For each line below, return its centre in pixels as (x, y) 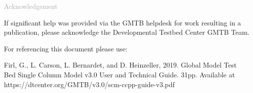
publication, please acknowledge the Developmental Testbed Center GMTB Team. (127, 32)
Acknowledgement (31, 6)
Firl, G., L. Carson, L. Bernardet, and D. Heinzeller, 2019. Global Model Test (120, 65)
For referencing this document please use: (66, 48)
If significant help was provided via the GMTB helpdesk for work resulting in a (123, 22)
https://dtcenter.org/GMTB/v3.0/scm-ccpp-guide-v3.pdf (89, 84)
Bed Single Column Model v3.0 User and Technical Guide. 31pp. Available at (119, 74)
